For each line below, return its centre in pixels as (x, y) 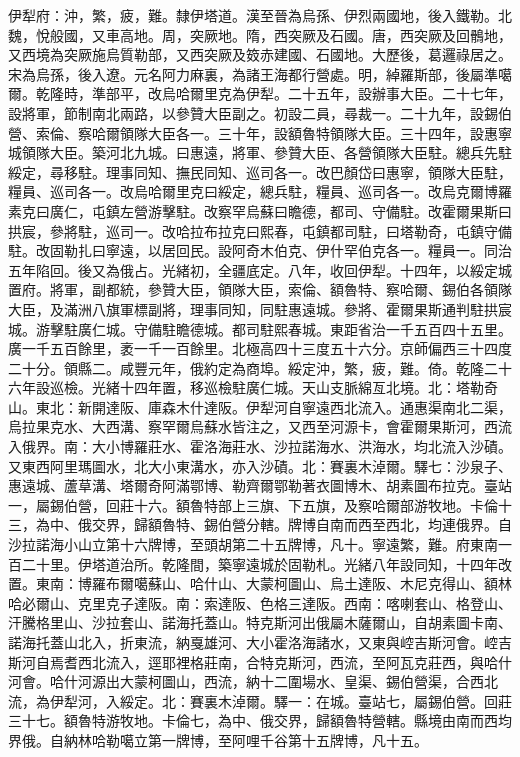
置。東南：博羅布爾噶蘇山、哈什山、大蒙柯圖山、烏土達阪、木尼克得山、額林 (260, 583)
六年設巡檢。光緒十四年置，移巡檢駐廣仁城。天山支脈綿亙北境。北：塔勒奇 (253, 387)
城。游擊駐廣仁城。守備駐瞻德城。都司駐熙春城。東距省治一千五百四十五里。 (260, 328)
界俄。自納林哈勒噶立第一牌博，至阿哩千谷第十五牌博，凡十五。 (218, 739)
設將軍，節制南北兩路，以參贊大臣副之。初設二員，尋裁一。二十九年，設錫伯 (260, 112)
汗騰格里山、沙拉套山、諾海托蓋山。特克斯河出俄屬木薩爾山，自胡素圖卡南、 (260, 622)
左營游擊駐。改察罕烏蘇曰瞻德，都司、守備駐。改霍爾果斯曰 (315, 210)
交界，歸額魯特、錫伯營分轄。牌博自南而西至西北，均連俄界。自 (301, 524)
